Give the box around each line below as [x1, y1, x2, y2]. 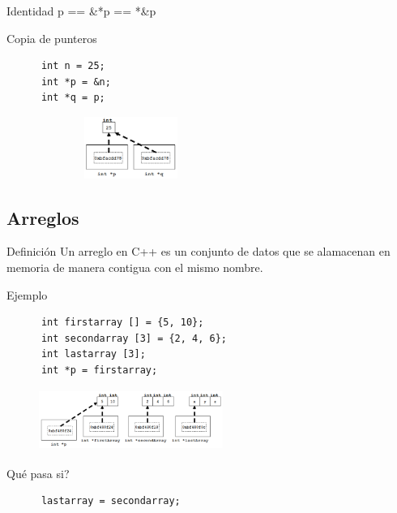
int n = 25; [41, 60, 105, 72]
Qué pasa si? [6, 464, 70, 481]
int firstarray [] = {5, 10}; [41, 317, 204, 329]
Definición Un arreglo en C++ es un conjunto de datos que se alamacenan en [6, 243, 391, 260]
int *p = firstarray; [41, 364, 158, 376]
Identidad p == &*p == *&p [6, 2, 156, 19]
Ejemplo [6, 286, 48, 303]
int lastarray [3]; [41, 348, 146, 360]
